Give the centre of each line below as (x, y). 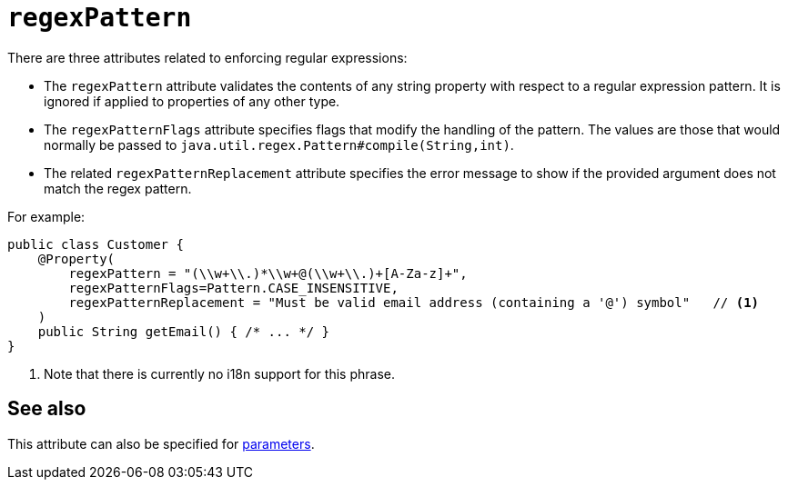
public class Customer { (96, 244)
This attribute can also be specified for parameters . (161, 443)
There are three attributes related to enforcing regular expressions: (207, 57)
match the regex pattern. (118, 188)
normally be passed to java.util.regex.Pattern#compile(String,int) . (279, 144)
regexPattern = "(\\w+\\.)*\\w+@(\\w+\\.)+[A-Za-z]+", (268, 273)
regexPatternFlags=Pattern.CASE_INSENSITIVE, (233, 288)
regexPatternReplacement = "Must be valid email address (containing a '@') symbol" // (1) (414, 302)
